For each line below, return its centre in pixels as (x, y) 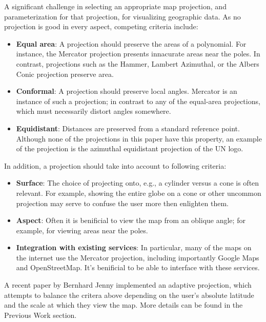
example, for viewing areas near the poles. (82, 230)
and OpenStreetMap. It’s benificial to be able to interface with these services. (138, 267)
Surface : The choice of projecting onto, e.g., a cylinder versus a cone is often (138, 183)
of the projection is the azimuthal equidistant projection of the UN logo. (130, 148)
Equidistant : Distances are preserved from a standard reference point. (128, 128)
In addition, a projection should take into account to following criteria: (115, 165)
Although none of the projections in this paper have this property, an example (139, 138)
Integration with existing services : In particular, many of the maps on (134, 247)
